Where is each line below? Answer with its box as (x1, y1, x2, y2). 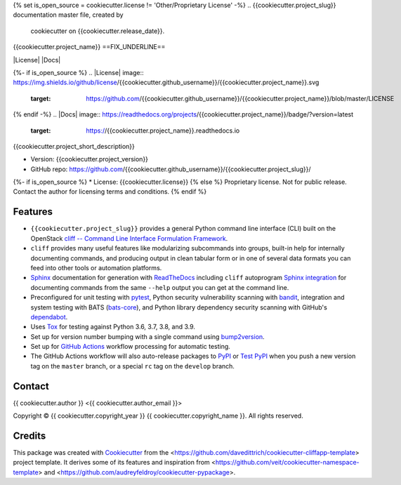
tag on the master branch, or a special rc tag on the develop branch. (30, 361, 235, 370)
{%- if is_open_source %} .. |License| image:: (13, 68, 144, 77)
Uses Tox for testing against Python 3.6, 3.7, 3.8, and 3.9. (30, 323, 196, 331)
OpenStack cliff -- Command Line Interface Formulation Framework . (30, 234, 228, 242)
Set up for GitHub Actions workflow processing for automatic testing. (30, 343, 231, 351)
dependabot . (30, 312, 68, 321)
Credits (13, 430, 46, 441)
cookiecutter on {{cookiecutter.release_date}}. (30, 27, 165, 35)
